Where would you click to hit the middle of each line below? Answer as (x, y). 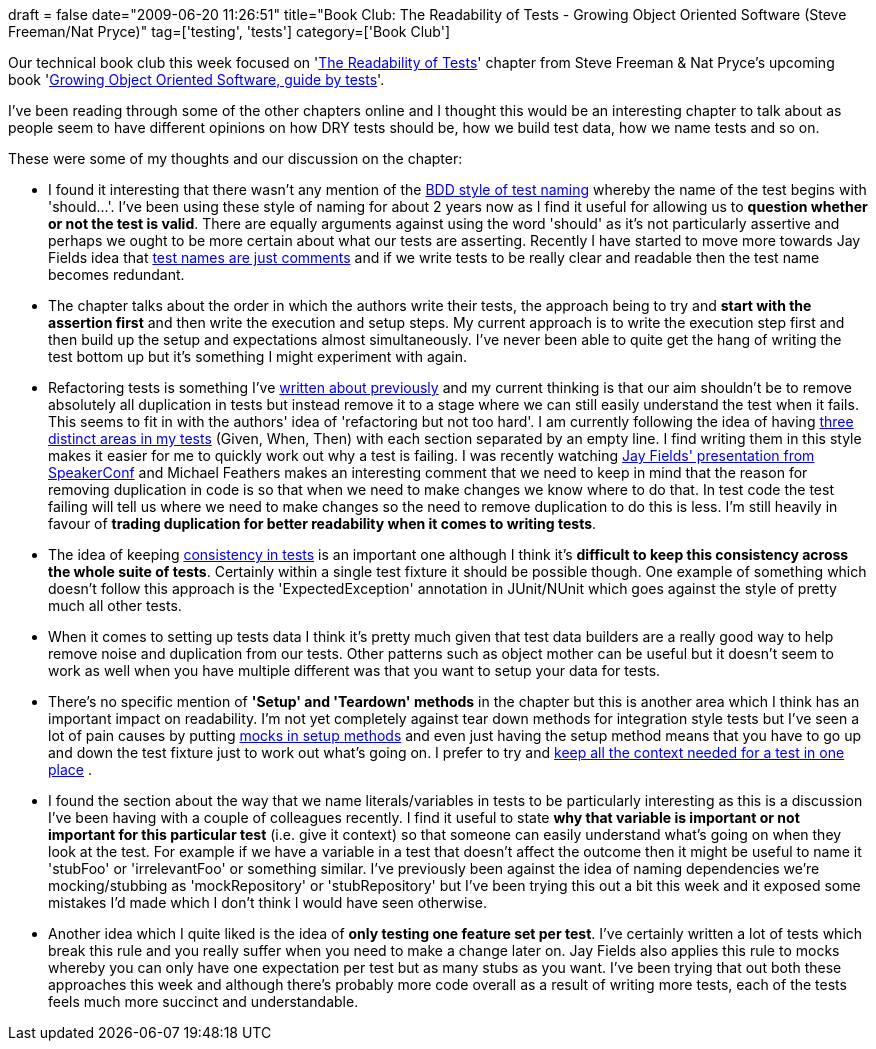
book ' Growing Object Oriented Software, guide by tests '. (196, 79)
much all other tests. (115, 605)
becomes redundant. (116, 274)
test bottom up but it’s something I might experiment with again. (258, 356)
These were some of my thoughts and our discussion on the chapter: (235, 158)
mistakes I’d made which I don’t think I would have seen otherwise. (268, 902)
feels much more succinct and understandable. (203, 1001)
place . (70, 769)
